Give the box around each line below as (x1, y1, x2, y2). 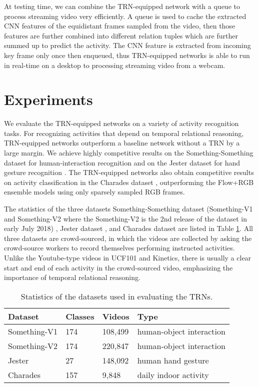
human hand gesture (137, 354, 209, 366)
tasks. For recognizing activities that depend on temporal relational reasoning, (4, 127, 244, 138)
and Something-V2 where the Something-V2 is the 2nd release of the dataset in (4, 213, 247, 223)
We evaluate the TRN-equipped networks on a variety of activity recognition (4, 118, 239, 128)
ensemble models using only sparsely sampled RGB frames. (4, 186, 185, 197)
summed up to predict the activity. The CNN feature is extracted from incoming (4, 40, 251, 50)
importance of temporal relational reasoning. (4, 272, 140, 282)
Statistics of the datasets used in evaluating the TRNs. (20, 290, 213, 302)
